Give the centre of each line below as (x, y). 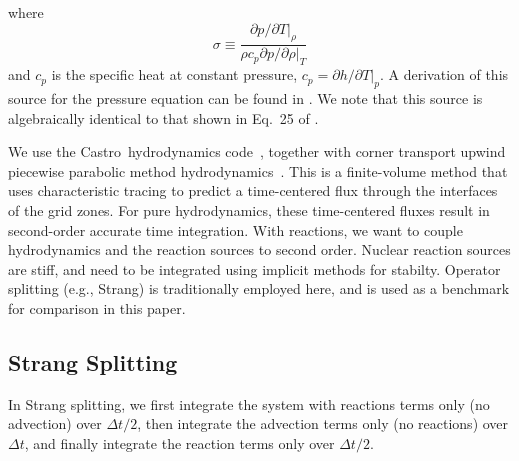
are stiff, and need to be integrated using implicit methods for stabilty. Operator (254, 268)
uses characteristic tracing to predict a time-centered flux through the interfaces (253, 190)
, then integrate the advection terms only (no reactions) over (323, 423)
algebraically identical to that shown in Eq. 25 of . (163, 117)
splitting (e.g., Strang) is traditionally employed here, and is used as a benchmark (259, 288)
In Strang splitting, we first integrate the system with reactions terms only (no (249, 403)
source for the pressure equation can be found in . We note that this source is (245, 98)
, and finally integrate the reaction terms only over (179, 442)
